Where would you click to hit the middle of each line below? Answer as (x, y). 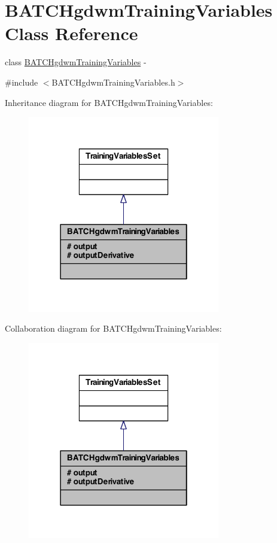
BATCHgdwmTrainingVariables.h (113, 82)
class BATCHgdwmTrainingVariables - (76, 62)
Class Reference (71, 33)
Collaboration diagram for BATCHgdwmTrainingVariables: (113, 328)
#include (22, 82)
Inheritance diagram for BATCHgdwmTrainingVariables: (109, 102)
